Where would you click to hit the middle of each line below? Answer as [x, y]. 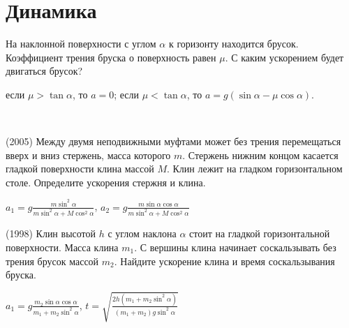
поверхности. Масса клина [62, 247]
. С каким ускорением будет [284, 57]
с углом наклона [142, 233]
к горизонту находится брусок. [233, 44]
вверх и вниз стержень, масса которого [88, 155]
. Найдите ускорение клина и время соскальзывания [224, 261]
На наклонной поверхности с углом [81, 44]
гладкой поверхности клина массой [80, 169]
